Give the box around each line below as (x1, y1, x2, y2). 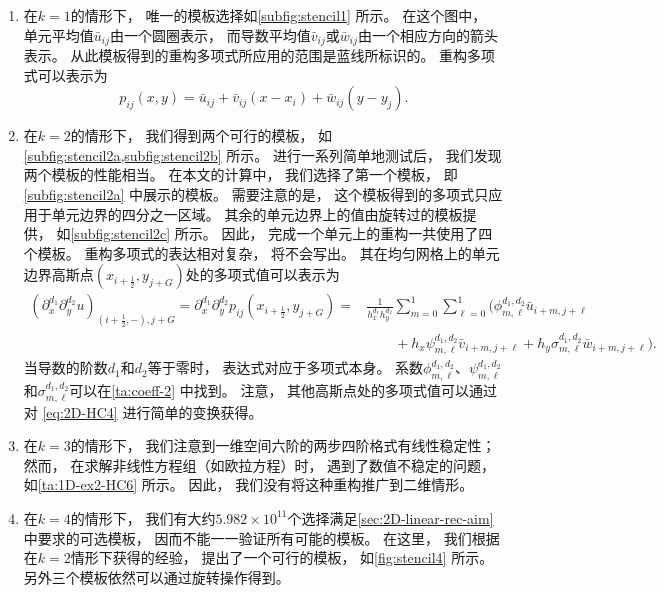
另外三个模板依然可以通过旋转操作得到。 (23, 566, 290, 587)
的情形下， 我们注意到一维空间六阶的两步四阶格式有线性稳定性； (70, 435, 496, 456)
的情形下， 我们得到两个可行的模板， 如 (70, 125, 333, 146)
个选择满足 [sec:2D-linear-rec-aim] (287, 507, 494, 528)
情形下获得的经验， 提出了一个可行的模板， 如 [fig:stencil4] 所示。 (70, 547, 494, 568)
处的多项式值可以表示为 (185, 264, 340, 285)
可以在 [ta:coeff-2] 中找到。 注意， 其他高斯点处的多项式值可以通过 (69, 380, 498, 401)
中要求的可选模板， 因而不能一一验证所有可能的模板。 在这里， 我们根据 (23, 527, 500, 548)
